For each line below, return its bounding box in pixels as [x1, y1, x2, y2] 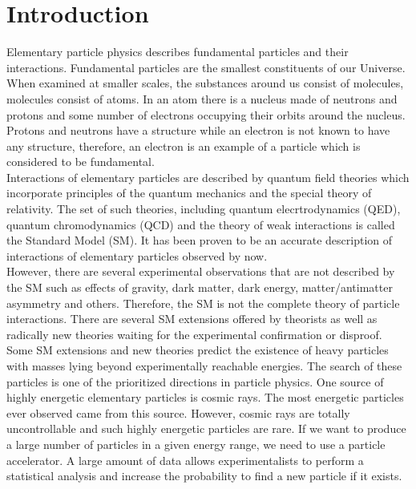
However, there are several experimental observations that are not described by [6, 263, 395, 280]
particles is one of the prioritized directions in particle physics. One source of [6, 373, 384, 390]
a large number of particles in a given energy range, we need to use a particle [6, 435, 386, 452]
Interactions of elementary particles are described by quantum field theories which [6, 168, 410, 185]
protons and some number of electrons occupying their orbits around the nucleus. [6, 106, 406, 123]
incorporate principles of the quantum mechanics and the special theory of [6, 184, 372, 201]
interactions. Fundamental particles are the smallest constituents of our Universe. [6, 59, 406, 75]
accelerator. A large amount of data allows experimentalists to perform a [6, 451, 364, 468]
